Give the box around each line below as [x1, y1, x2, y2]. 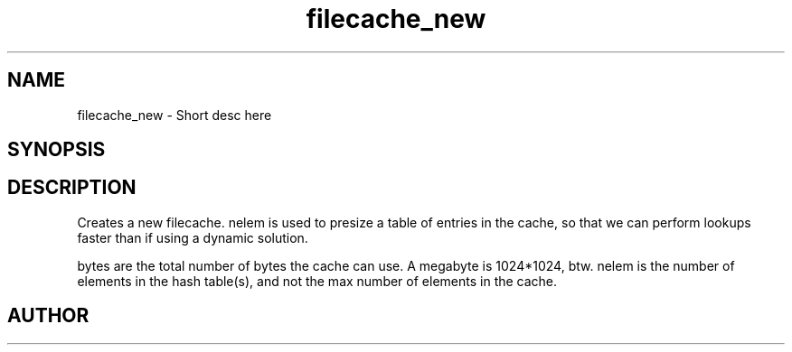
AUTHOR [7, 304, 90, 328]
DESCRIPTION [7, 176, 137, 199]
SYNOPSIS [7, 138, 106, 162]
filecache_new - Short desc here [77, 107, 272, 123]
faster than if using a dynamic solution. [77, 229, 308, 245]
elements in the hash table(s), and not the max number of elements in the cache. [77, 273, 558, 289]
